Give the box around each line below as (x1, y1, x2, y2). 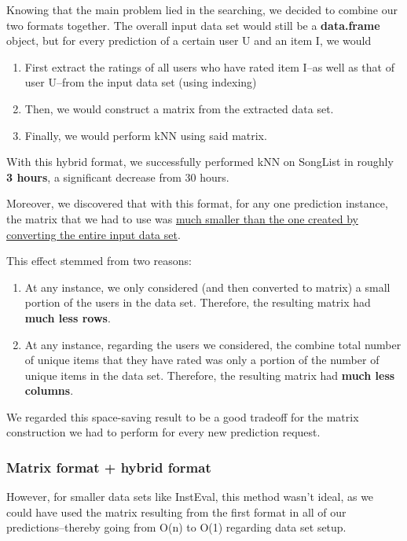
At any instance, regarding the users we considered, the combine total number (24, 336, 401, 352)
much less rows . (24, 309, 111, 326)
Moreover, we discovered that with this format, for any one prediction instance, (6, 195, 388, 212)
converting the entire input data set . (6, 226, 181, 242)
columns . (24, 382, 74, 399)
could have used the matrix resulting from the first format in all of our (6, 503, 346, 520)
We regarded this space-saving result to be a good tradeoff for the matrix (6, 408, 359, 425)
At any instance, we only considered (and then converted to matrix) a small (24, 278, 390, 295)
